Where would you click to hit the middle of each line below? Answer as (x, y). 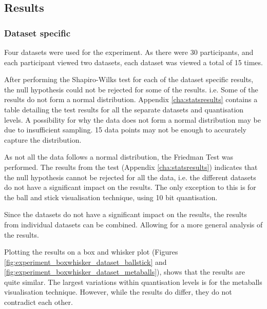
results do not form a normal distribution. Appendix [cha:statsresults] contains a (131, 99)
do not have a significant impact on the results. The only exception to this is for (130, 187)
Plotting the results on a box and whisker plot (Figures (91, 252)
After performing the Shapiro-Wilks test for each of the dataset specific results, (129, 79)
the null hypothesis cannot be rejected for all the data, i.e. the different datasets (130, 177)
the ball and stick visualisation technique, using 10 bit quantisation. (111, 197)
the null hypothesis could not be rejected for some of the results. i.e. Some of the (131, 89)
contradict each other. (39, 302)
